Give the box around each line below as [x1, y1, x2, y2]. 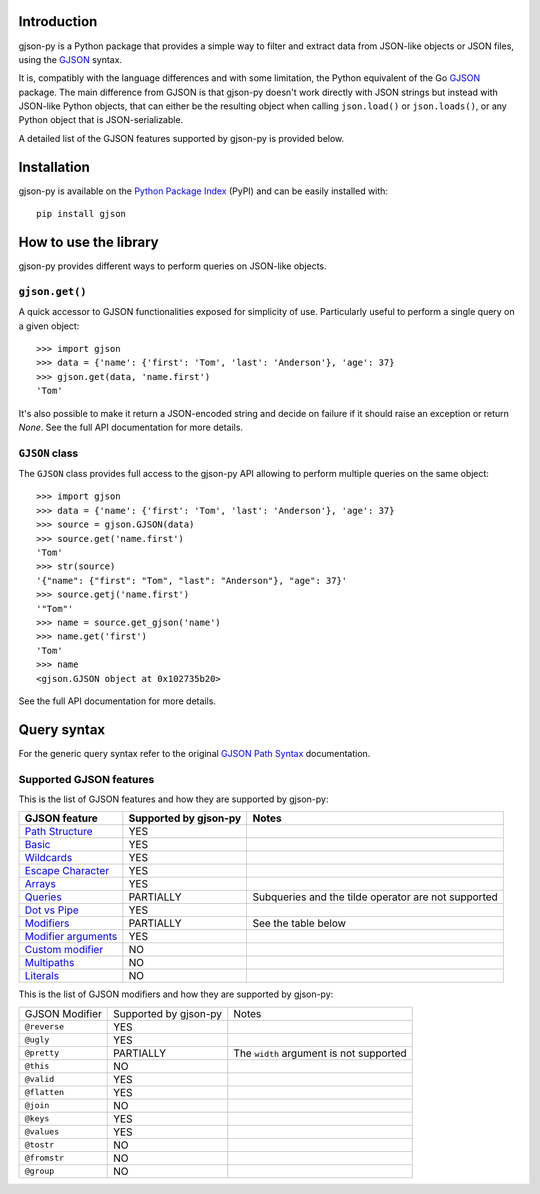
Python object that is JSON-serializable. [18, 114, 184, 126]
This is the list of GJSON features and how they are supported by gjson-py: [18, 793, 329, 805]
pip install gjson [36, 208, 127, 220]
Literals [24, 969, 60, 983]
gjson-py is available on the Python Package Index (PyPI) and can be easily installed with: [18, 185, 389, 197]
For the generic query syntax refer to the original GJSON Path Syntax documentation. [18, 747, 371, 759]
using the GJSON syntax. [18, 53, 123, 65]
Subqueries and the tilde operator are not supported [252, 890, 499, 904]
